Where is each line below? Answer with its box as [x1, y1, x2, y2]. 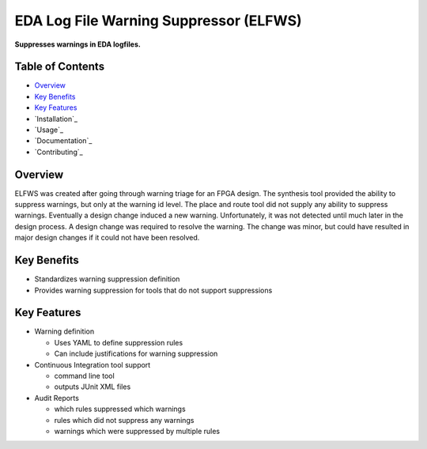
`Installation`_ [34, 114, 78, 123]
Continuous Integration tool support [34, 360, 151, 369]
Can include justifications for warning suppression [54, 349, 218, 359]
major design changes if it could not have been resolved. [14, 233, 200, 243]
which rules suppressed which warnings [54, 404, 186, 414]
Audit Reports [34, 393, 79, 402]
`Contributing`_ [34, 147, 83, 157]
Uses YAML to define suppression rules [54, 338, 183, 347]
